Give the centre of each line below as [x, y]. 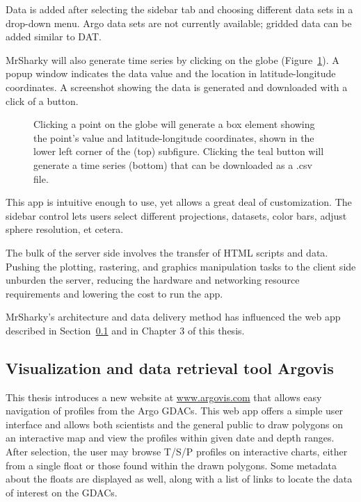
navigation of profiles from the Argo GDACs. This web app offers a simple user [175, 411]
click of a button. [42, 100]
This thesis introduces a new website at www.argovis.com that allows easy [164, 397]
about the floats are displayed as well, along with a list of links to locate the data [179, 479]
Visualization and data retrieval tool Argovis [170, 367]
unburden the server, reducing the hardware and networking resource [153, 280]
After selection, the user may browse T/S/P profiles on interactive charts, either [177, 452]
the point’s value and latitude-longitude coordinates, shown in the [174, 137]
